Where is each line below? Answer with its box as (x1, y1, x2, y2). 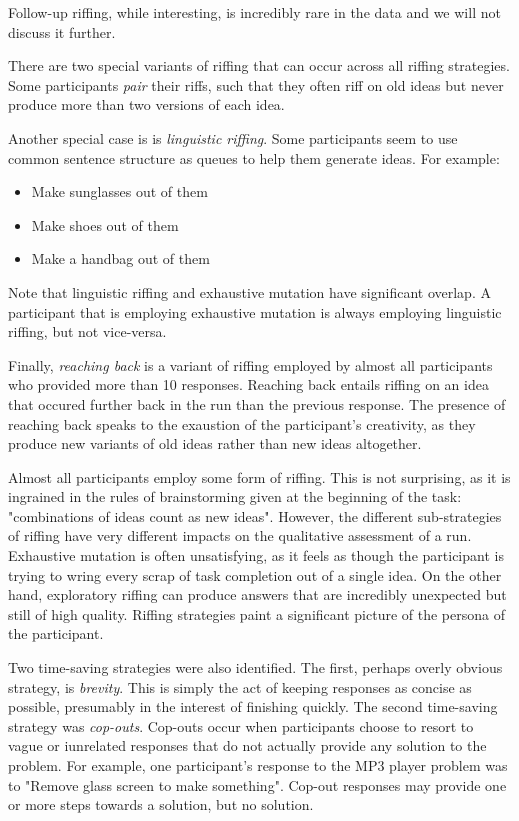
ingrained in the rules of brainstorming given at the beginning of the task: (8, 486, 462, 507)
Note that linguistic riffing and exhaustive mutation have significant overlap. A (8, 281, 491, 302)
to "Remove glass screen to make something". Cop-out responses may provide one (8, 774, 507, 795)
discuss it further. (8, 21, 116, 42)
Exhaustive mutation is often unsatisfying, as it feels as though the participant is (8, 545, 504, 566)
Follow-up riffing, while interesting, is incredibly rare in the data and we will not (8, 2, 501, 22)
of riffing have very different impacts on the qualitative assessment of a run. (8, 525, 472, 546)
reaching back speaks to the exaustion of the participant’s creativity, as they (8, 413, 476, 434)
